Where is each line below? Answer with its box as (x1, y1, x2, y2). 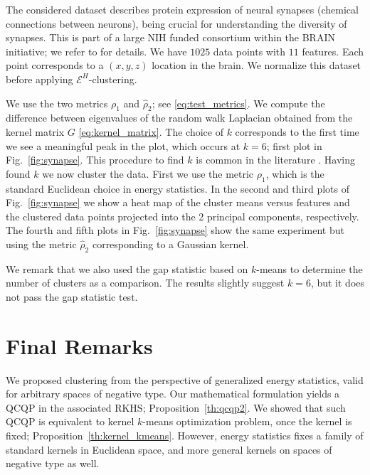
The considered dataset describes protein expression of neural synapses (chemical (6, 2, 359, 16)
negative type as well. (6, 456, 100, 471)
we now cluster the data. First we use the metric (42, 166, 254, 181)
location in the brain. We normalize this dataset (152, 58, 361, 73)
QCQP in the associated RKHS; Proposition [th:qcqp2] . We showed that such (6, 400, 346, 415)
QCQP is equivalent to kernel (6, 414, 134, 429)
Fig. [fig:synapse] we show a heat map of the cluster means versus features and (6, 195, 350, 210)
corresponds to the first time (235, 124, 359, 139)
